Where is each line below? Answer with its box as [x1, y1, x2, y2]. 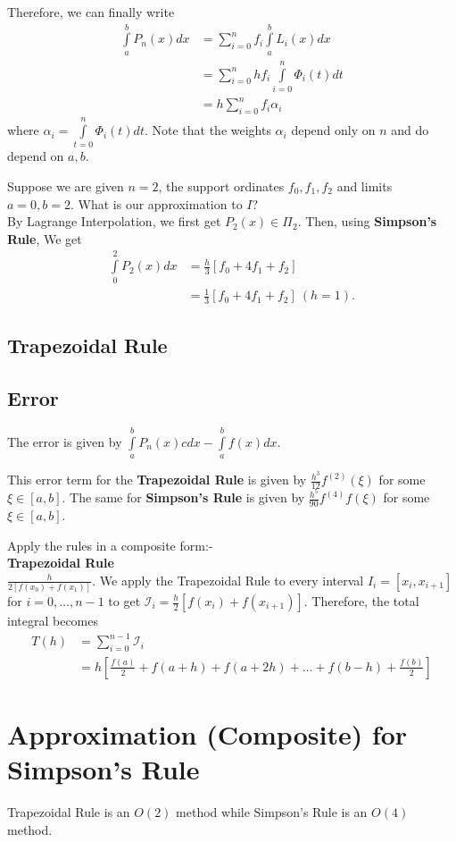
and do [391, 121, 429, 139]
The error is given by [7, 432, 122, 450]
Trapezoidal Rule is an [7, 803, 130, 821]
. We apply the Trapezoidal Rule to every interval [92, 570, 364, 589]
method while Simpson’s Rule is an [176, 803, 368, 821]
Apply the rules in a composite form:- [7, 535, 213, 554]
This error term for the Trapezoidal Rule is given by [7, 470, 307, 489]
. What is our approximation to [70, 194, 243, 213]
